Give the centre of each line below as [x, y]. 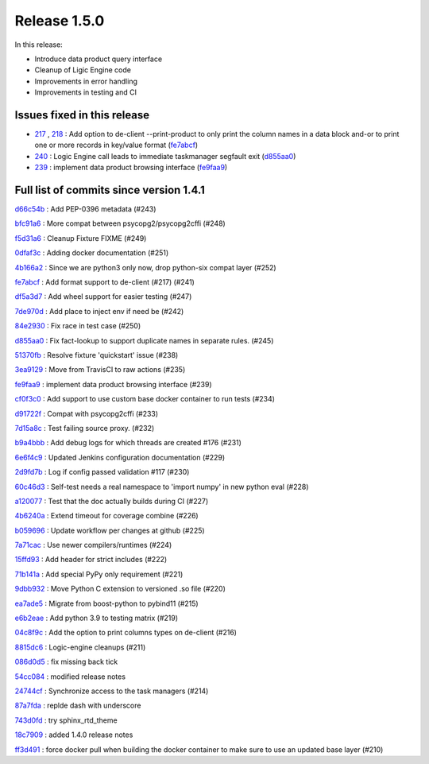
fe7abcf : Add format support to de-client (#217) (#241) [104, 282]
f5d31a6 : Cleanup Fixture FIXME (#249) [81, 238]
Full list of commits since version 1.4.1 [110, 190]
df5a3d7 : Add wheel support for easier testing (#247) [103, 297]
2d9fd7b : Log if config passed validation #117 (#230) [102, 472]
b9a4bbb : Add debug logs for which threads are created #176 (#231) [128, 443]
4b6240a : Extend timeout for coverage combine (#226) [106, 516]
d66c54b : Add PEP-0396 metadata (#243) [85, 209]
